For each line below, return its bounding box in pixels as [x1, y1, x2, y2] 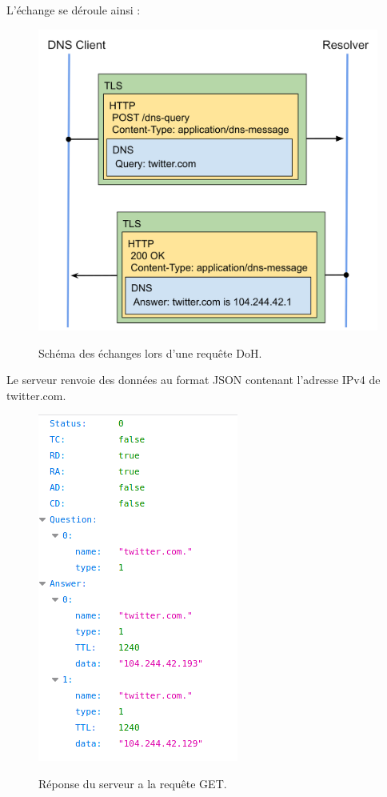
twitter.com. [6, 386, 66, 403]
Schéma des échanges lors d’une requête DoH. [38, 344, 262, 361]
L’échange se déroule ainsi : [6, 2, 141, 18]
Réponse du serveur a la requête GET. [38, 775, 227, 791]
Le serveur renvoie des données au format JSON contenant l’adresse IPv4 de [6, 371, 381, 388]
